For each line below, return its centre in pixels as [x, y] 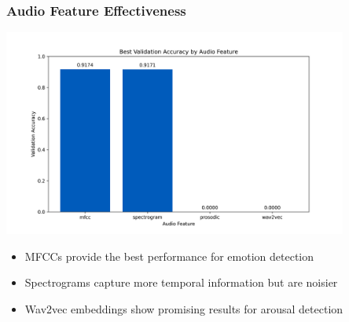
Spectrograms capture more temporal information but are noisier [181, 282]
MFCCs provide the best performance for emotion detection [169, 256]
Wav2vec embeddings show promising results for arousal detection [184, 308]
